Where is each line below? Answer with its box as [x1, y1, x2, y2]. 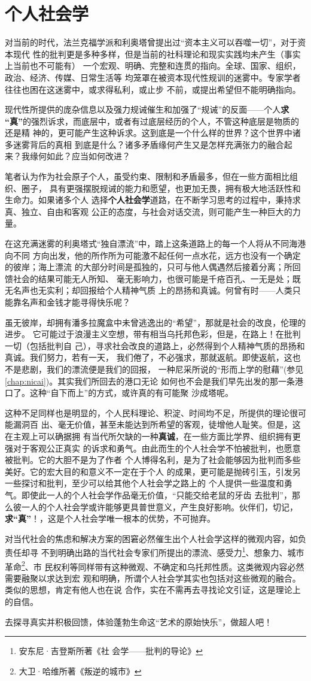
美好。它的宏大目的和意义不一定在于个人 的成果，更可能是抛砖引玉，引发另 [5, 465, 301, 477]
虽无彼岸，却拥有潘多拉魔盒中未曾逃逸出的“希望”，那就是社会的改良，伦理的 [5, 316, 306, 328]
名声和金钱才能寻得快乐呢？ [21, 296, 130, 308]
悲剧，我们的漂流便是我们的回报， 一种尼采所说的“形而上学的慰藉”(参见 [21, 362, 304, 375]
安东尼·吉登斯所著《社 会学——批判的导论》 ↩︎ [19, 644, 203, 657]
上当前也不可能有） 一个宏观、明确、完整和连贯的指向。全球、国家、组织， [5, 59, 301, 72]
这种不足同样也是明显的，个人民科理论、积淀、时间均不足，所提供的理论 [5, 406, 289, 419]
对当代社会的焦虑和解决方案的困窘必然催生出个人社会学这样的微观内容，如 [5, 532, 298, 544]
